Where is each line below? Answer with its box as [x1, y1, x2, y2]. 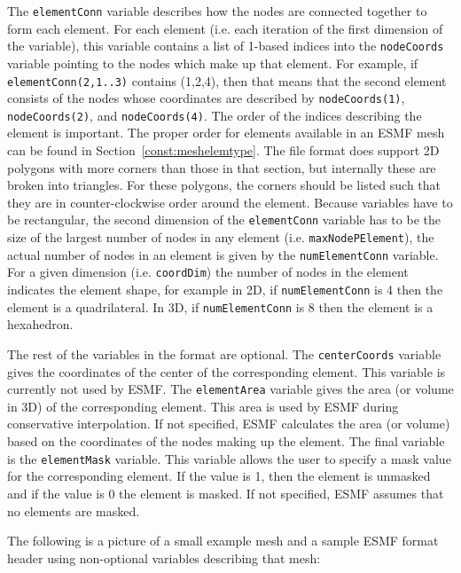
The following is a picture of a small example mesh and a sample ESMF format [7, 531, 439, 550]
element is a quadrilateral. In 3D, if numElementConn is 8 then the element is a [7, 297, 434, 316]
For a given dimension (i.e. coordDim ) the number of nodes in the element [7, 263, 409, 281]
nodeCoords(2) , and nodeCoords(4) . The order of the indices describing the [7, 106, 422, 124]
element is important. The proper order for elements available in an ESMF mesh [7, 123, 445, 142]
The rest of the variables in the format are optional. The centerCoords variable [7, 344, 441, 363]
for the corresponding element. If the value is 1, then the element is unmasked [7, 467, 431, 485]
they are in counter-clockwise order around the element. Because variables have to [7, 192, 453, 211]
